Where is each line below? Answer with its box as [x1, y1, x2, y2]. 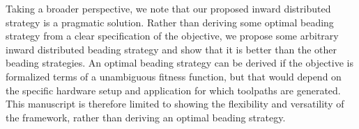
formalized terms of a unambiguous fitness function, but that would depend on [6, 69, 342, 83]
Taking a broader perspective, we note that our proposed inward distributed [6, 1, 331, 15]
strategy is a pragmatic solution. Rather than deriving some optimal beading [6, 15, 334, 29]
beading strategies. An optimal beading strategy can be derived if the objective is [6, 55, 353, 70]
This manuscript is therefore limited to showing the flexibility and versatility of [6, 96, 344, 111]
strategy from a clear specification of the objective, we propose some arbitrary [6, 28, 339, 43]
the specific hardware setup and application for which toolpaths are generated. [6, 83, 341, 97]
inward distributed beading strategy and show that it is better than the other [6, 42, 337, 56]
